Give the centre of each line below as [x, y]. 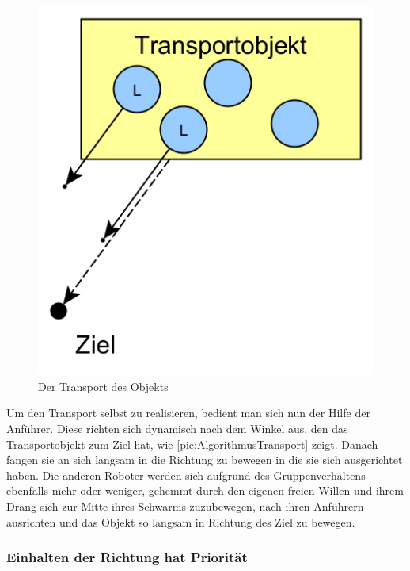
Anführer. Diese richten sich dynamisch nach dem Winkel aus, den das [177, 428]
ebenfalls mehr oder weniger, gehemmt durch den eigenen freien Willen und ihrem [205, 491]
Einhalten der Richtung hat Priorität [127, 557]
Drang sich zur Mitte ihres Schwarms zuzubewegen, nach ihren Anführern [185, 506]
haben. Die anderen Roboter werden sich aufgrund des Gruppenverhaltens [186, 475]
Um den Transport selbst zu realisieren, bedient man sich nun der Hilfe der [188, 413]
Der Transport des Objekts [103, 386]
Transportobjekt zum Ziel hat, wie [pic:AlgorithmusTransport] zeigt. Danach [192, 444]
